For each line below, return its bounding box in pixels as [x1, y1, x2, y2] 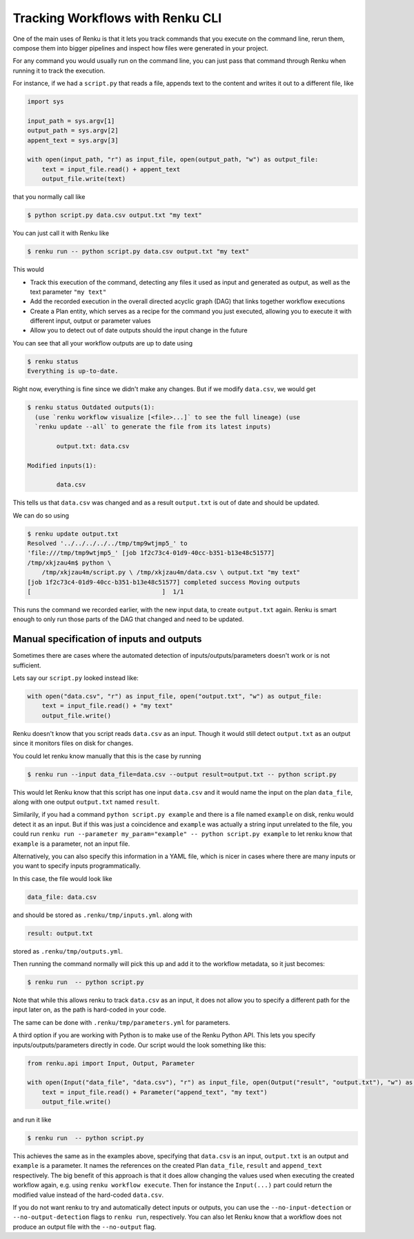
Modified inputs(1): [27, 462, 97, 469]
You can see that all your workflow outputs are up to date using [12, 339, 193, 347]
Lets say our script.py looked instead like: [12, 674, 139, 682]
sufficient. [12, 661, 41, 670]
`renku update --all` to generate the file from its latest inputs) [34, 423, 272, 431]
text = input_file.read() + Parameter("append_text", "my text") [41, 1088, 268, 1096]
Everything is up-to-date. [27, 367, 119, 375]
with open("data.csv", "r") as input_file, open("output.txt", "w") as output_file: [27, 692, 322, 701]
